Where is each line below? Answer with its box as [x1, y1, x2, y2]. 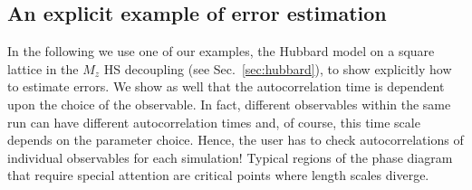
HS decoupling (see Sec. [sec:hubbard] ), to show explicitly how [103, 59, 452, 78]
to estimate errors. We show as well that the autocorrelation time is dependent [7, 77, 445, 96]
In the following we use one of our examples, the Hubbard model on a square [7, 42, 435, 61]
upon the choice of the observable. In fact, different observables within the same [7, 94, 451, 113]
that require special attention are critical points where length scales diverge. [7, 166, 429, 185]
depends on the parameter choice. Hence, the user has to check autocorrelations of [7, 130, 464, 149]
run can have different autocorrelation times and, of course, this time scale [7, 112, 420, 131]
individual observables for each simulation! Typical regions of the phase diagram [7, 147, 453, 166]
